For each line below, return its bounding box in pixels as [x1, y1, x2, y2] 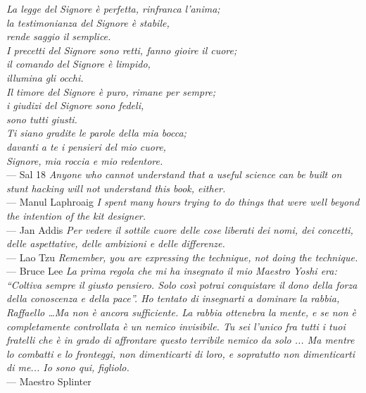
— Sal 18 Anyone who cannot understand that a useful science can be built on [6, 167, 342, 182]
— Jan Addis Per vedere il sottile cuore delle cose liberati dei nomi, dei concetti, [6, 222, 353, 237]
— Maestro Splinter [6, 374, 91, 389]
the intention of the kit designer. [6, 208, 146, 223]
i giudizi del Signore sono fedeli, [6, 98, 144, 113]
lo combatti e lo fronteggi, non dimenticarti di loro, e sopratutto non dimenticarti [6, 346, 355, 361]
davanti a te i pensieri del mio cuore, [6, 139, 166, 154]
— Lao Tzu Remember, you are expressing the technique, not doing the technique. [6, 249, 358, 264]
